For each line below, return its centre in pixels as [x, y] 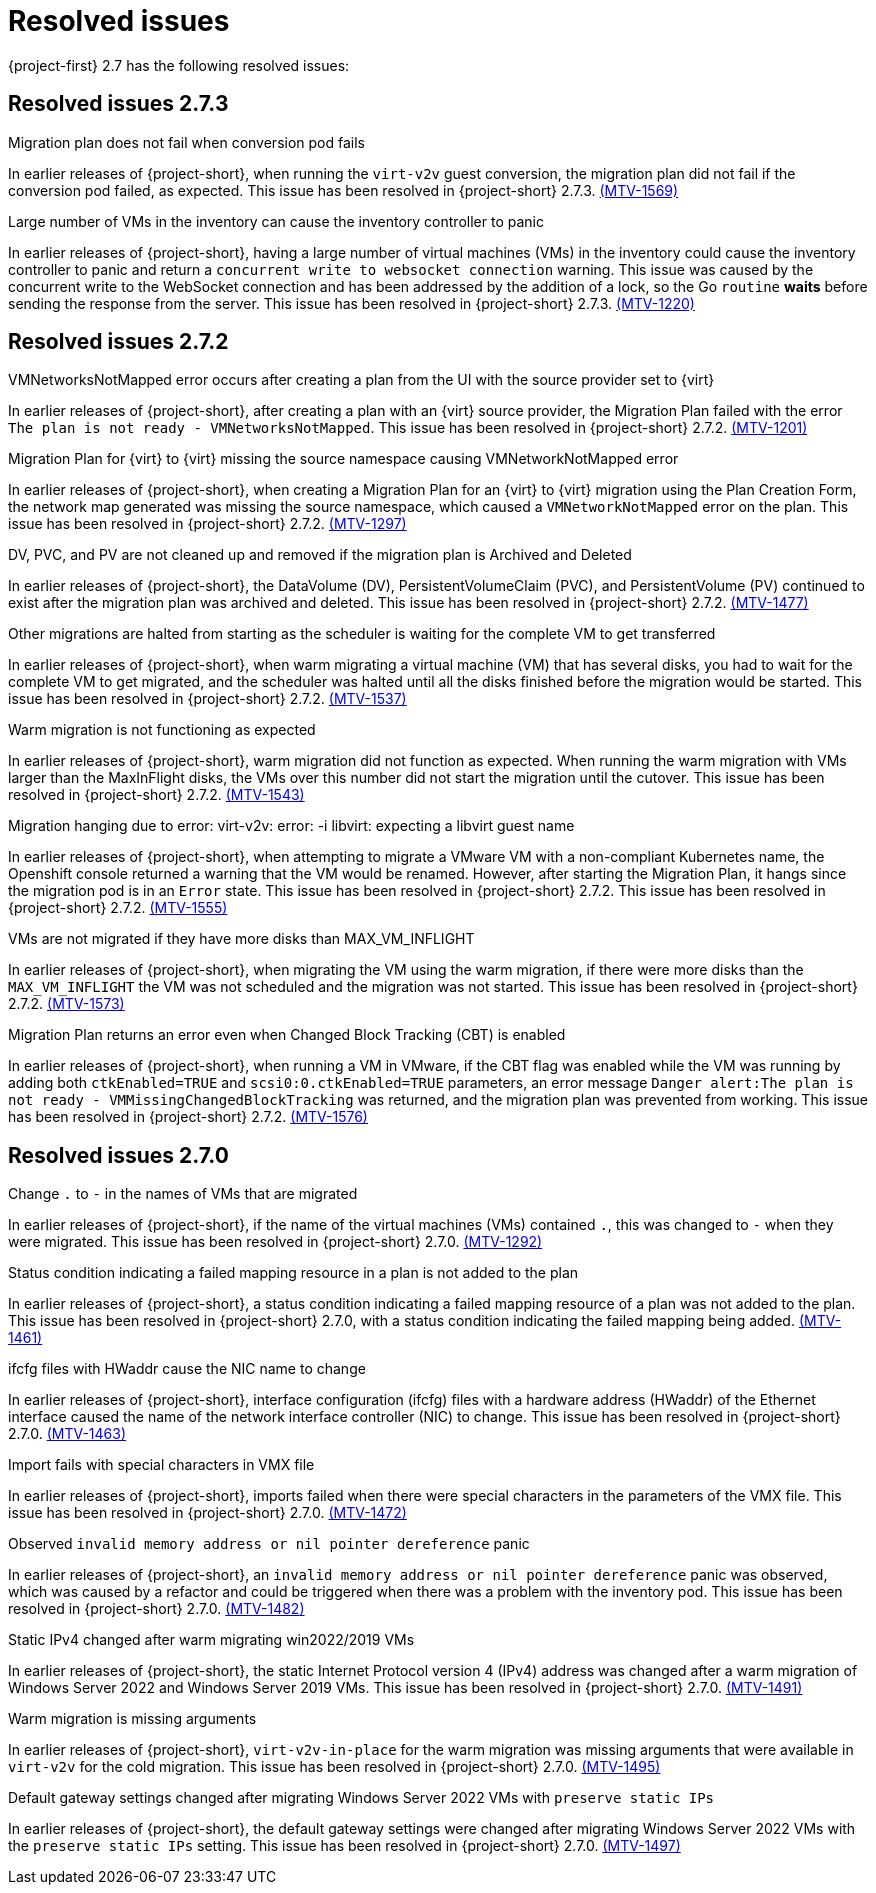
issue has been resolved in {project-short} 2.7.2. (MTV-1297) [207, 524]
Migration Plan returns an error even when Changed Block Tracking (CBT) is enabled [287, 1035]
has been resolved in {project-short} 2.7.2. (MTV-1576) [188, 1117]
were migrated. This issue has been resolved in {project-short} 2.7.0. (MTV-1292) [275, 1242]
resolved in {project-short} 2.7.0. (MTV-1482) [156, 1609]
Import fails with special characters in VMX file [161, 1465]
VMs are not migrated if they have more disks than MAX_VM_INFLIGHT [241, 939]
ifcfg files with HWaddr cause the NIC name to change [187, 1369]
